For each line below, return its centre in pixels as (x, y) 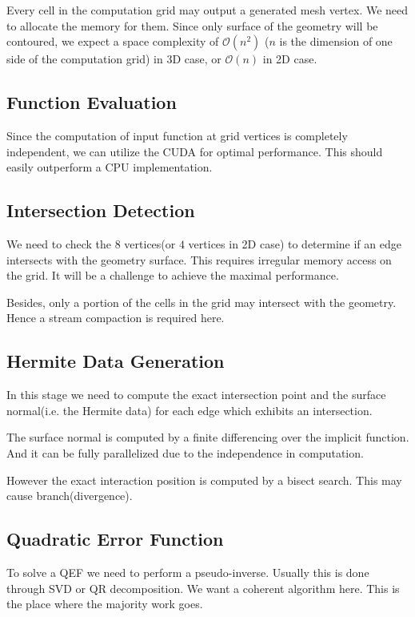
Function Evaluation (92, 102)
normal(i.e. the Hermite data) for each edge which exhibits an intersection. (190, 410)
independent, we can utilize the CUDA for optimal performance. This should (195, 151)
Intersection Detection (101, 210)
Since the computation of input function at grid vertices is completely (177, 135)
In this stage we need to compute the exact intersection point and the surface (196, 395)
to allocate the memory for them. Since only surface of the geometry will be (192, 25)
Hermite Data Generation (116, 361)
